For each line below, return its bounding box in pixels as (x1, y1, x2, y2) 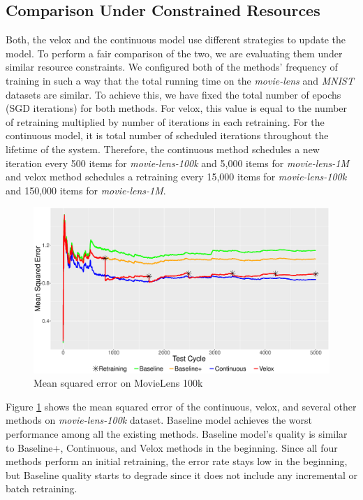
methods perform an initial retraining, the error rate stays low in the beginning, (6, 454, 348, 469)
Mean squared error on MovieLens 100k (34, 376, 203, 390)
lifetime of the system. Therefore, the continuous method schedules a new (6, 141, 320, 156)
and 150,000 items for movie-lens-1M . (6, 183, 166, 197)
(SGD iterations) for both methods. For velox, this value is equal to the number (6, 101, 348, 115)
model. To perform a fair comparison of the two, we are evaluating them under (6, 45, 343, 60)
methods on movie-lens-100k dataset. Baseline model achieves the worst (6, 413, 312, 427)
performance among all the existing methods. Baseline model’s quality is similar (6, 426, 348, 441)
